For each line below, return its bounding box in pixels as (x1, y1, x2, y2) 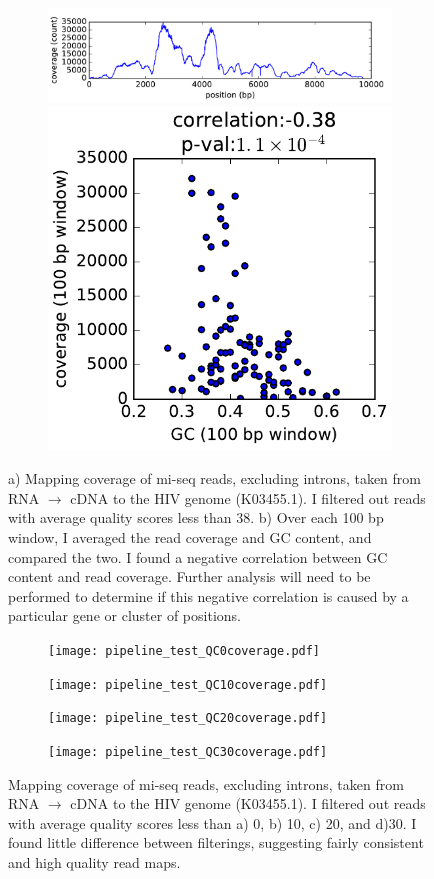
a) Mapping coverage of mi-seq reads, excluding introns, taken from (8, 468, 421, 489)
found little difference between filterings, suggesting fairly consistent (8, 832, 424, 853)
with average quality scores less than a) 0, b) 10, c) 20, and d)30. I (8, 812, 417, 833)
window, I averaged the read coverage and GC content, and (8, 527, 372, 548)
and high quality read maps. (8, 852, 181, 872)
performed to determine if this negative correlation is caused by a (8, 585, 409, 606)
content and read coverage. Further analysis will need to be (8, 566, 371, 587)
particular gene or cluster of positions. (8, 605, 241, 626)
